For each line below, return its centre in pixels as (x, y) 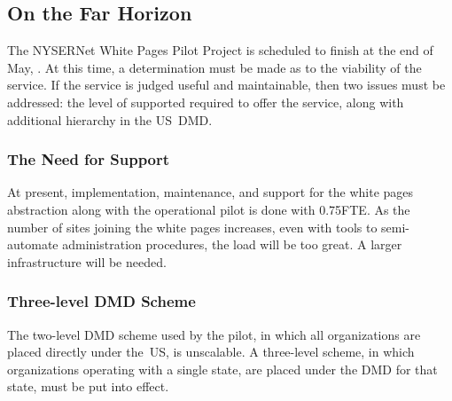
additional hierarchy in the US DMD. (110, 119)
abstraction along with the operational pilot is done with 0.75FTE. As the (209, 209)
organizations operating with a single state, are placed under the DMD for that (222, 369)
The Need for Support (89, 159)
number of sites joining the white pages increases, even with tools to (192, 227)
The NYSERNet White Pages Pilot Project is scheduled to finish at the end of (220, 50)
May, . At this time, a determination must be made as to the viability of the (214, 67)
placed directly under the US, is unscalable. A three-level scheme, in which (211, 352)
